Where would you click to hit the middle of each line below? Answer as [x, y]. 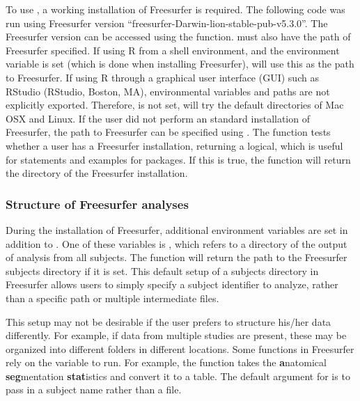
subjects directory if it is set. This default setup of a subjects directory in [162, 270]
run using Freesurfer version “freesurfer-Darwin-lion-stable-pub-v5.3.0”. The [167, 23]
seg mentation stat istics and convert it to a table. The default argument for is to [178, 376]
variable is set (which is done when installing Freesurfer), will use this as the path [180, 64]
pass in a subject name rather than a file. [94, 390]
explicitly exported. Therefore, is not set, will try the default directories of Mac [175, 105]
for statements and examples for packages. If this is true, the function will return [178, 159]
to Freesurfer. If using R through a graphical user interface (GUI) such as [162, 77]
